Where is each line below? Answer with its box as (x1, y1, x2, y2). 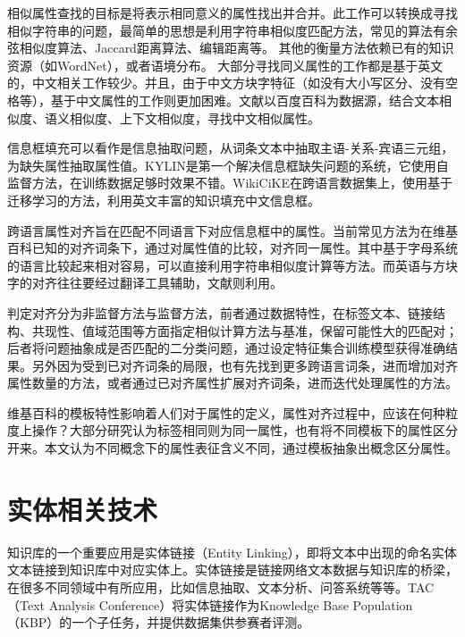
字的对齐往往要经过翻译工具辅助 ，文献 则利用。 (7, 273, 283, 292)
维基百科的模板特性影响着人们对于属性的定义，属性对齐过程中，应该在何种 (7, 403, 445, 422)
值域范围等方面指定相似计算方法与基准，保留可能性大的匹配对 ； (81, 321, 458, 339)
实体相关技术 (7, 490, 158, 527)
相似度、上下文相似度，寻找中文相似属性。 (69, 108, 320, 127)
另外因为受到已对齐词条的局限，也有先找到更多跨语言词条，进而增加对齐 (31, 356, 458, 374)
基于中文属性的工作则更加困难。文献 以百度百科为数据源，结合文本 (50, 90, 439, 109)
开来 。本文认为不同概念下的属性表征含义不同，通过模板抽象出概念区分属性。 (7, 439, 458, 457)
